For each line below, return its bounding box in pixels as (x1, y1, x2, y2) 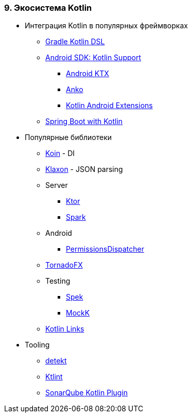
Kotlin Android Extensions (66, 101, 153, 110)
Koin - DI (45, 149, 75, 158)
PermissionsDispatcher (66, 245, 145, 254)
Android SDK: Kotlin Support (45, 53, 141, 62)
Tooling (25, 340, 50, 350)
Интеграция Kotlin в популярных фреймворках (25, 21, 188, 30)
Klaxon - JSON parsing (45, 165, 123, 174)
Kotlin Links (45, 324, 84, 334)
